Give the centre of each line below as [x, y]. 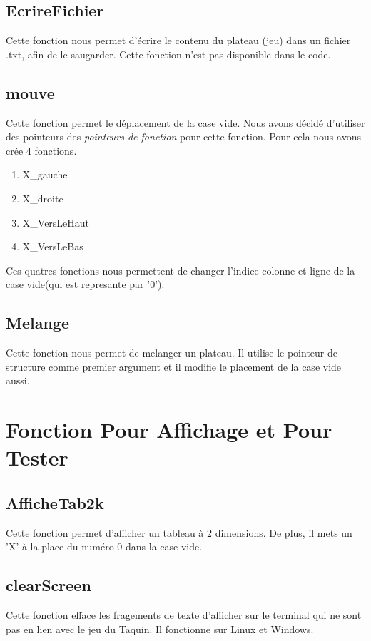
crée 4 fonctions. [41, 150]
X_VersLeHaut [56, 222]
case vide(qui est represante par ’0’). [85, 284]
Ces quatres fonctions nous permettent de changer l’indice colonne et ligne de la [181, 270]
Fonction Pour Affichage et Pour [169, 430]
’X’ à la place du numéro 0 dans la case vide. [104, 547]
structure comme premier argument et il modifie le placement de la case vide [174, 366]
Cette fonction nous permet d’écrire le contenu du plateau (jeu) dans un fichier [178, 40]
